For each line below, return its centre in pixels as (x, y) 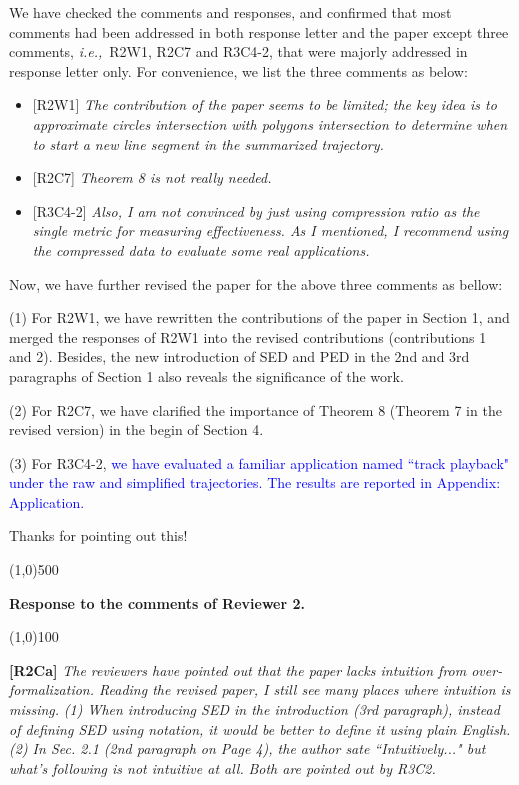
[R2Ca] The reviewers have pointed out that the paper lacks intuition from (238, 669)
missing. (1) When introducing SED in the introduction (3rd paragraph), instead (254, 709)
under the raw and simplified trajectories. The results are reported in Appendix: (255, 482)
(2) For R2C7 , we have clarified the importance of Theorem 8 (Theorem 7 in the (255, 409)
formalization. (51, 689)
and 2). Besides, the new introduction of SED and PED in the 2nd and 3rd (239, 356)
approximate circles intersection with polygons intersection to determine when (270, 123)
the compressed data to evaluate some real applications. (201, 249)
